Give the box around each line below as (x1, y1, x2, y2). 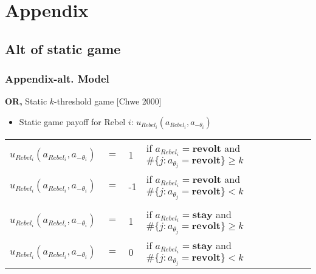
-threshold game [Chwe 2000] (54, 95, 162, 108)
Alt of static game (5, 39, 121, 58)
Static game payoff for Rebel (19, 115, 126, 128)
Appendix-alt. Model (5, 71, 109, 86)
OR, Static (5, 95, 47, 108)
